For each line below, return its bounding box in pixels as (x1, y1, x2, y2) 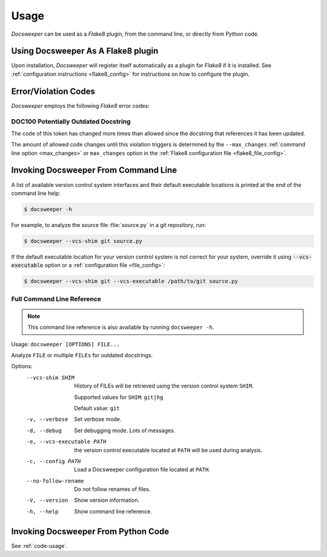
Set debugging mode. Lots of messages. (74, 427, 176, 434)
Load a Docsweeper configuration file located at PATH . (74, 466, 210, 473)
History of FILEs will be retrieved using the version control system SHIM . (74, 382, 254, 390)
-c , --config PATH (26, 458, 81, 464)
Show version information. (74, 496, 140, 504)
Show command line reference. (74, 507, 153, 515)
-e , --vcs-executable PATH (26, 438, 107, 445)
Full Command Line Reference (11, 294, 102, 303)
